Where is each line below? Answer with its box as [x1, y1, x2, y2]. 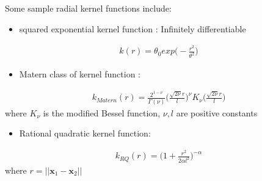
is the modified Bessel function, [43, 106, 161, 119]
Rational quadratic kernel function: [19, 127, 151, 140]
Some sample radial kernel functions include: [5, 2, 172, 14]
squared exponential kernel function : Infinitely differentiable [19, 22, 246, 35]
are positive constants [176, 106, 258, 119]
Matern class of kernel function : [19, 68, 140, 80]
